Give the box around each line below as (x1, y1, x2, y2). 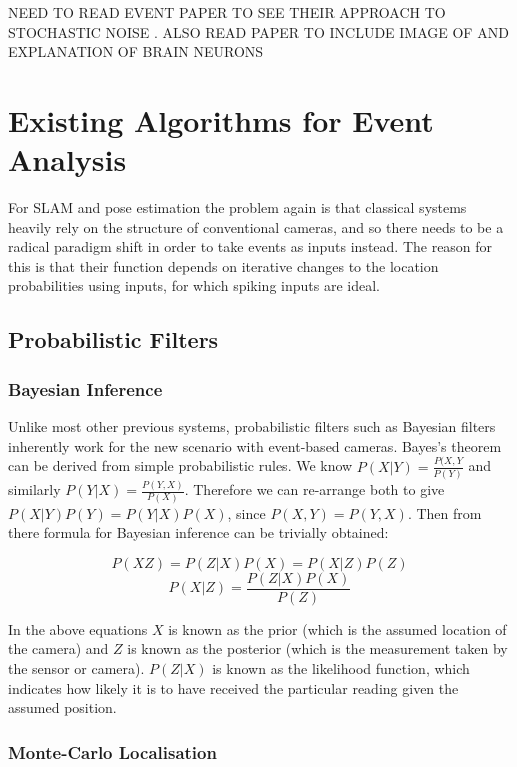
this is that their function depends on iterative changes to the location (8, 255, 439, 276)
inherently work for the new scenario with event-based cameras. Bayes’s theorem (8, 435, 502, 456)
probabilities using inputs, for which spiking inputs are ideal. (8, 275, 380, 296)
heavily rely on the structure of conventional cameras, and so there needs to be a (8, 216, 504, 237)
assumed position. (8, 697, 117, 718)
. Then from (407, 502, 482, 523)
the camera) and (8, 638, 109, 659)
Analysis (8, 139, 127, 180)
